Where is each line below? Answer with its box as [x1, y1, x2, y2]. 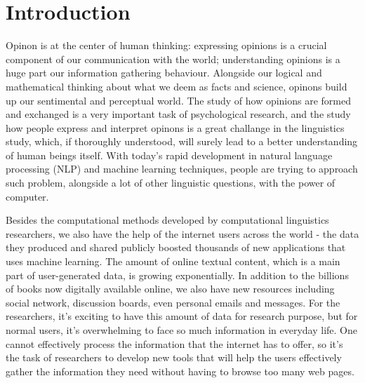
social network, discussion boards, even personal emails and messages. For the [6, 295, 340, 309]
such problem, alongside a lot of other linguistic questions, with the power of [6, 175, 336, 190]
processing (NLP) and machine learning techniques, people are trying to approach [6, 161, 358, 176]
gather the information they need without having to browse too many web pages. [6, 363, 354, 378]
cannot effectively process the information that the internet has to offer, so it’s [6, 336, 343, 351]
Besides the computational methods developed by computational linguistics [6, 213, 329, 227]
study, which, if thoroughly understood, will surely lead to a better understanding [6, 134, 358, 149]
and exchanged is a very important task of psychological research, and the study [6, 107, 351, 121]
